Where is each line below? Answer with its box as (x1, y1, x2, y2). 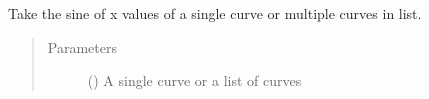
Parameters (47, 36, 117, 57)
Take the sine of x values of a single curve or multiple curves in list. (8, 3, 422, 23)
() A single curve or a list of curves (87, 70, 302, 91)
